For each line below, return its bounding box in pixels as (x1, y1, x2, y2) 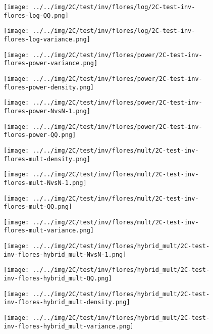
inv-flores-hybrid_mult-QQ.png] (4, 275, 112, 282)
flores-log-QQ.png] (4, 12, 69, 19)
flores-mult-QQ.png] (4, 203, 73, 211)
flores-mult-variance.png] (4, 227, 94, 234)
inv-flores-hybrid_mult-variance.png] (4, 322, 134, 330)
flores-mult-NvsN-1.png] (4, 179, 87, 186)
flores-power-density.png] (4, 83, 94, 91)
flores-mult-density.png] (4, 155, 90, 163)
